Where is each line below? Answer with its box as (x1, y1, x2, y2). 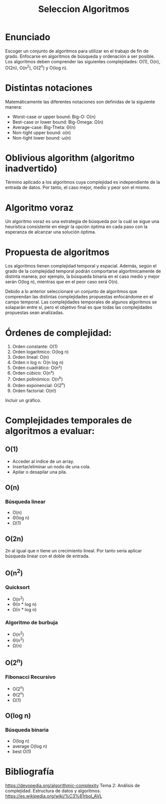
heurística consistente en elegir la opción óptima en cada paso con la (5, 224, 148, 230)
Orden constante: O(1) (12, 344, 58, 350)
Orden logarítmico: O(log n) (12, 349, 69, 355)
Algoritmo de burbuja (5, 619, 58, 626)
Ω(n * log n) (12, 607, 37, 613)
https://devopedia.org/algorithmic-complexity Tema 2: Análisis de (5, 782, 140, 788)
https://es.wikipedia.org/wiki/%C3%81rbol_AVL (5, 793, 102, 799)
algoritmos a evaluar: (5, 425, 95, 436)
